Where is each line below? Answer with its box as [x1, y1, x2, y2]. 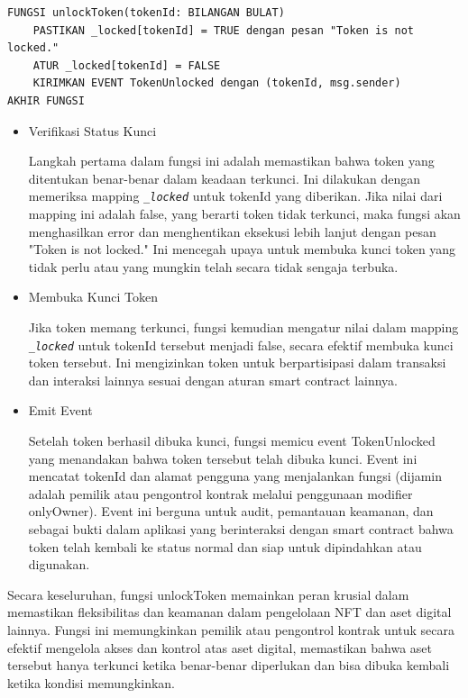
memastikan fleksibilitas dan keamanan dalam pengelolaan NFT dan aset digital [7, 603, 452, 621]
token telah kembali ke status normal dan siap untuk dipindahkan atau [28, 537, 422, 556]
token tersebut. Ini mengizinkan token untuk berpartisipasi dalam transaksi [28, 353, 446, 372]
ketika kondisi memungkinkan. [7, 673, 175, 692]
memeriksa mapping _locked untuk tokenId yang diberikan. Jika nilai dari [28, 186, 443, 205]
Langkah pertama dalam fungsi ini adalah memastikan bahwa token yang [28, 151, 435, 170]
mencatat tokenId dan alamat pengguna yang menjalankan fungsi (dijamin [28, 467, 443, 485]
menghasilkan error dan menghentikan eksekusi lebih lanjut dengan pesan [28, 222, 436, 240]
